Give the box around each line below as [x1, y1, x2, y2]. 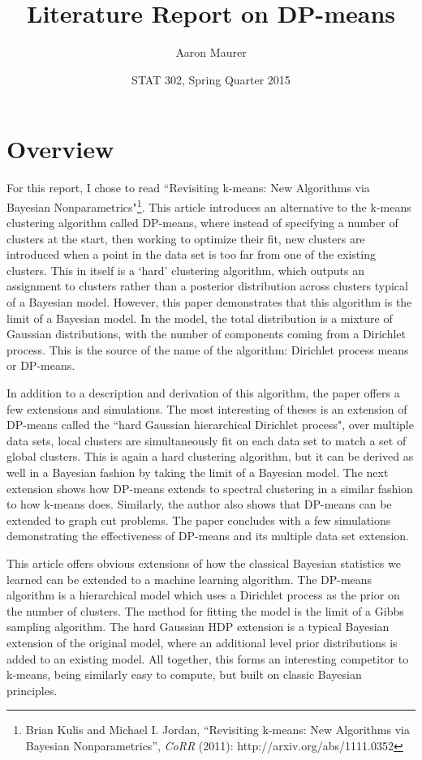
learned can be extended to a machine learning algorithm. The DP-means [6, 570, 372, 587]
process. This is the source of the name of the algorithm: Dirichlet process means [6, 341, 409, 358]
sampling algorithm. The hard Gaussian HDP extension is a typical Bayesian [6, 618, 390, 635]
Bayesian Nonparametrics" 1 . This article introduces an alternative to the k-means [6, 195, 411, 215]
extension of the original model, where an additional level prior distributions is [6, 633, 398, 651]
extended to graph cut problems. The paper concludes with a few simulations [6, 511, 391, 528]
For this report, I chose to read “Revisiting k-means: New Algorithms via [6, 179, 370, 196]
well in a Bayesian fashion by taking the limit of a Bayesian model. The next [6, 464, 389, 480]
